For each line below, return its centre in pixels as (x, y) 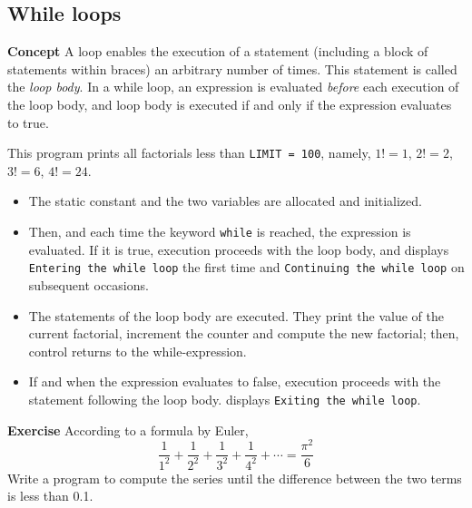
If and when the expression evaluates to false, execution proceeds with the (235, 381)
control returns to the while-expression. (138, 351)
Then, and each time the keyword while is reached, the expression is (220, 232)
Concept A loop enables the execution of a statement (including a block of (218, 51)
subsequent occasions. (88, 284)
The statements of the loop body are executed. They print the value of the (236, 315)
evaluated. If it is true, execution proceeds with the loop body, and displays (239, 249)
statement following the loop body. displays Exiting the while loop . (225, 399)
